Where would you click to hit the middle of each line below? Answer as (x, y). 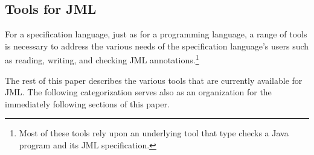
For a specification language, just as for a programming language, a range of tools (156, 34)
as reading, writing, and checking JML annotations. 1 (102, 59)
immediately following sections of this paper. (87, 103)
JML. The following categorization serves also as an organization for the (138, 92)
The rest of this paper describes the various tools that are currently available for (154, 80)
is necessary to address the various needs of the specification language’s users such (157, 46)
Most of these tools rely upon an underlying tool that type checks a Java (154, 133)
